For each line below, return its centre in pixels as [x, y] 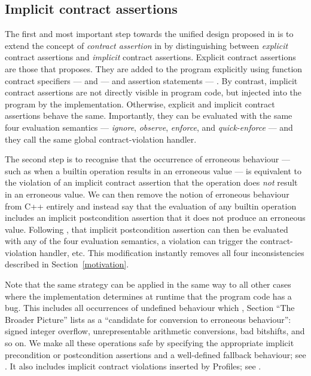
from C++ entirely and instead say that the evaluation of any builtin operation [151, 206]
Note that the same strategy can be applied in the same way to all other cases [148, 284]
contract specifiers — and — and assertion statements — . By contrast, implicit [151, 80]
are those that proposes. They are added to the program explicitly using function [154, 68]
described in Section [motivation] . [67, 264]
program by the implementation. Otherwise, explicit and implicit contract [140, 104]
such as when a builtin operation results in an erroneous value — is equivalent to [153, 170]
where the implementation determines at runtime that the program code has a [148, 296]
